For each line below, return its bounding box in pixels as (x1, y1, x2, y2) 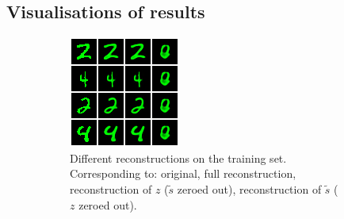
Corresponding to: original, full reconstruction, (70, 165, 296, 182)
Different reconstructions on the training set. (70, 149, 287, 166)
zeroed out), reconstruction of (177, 180, 322, 197)
